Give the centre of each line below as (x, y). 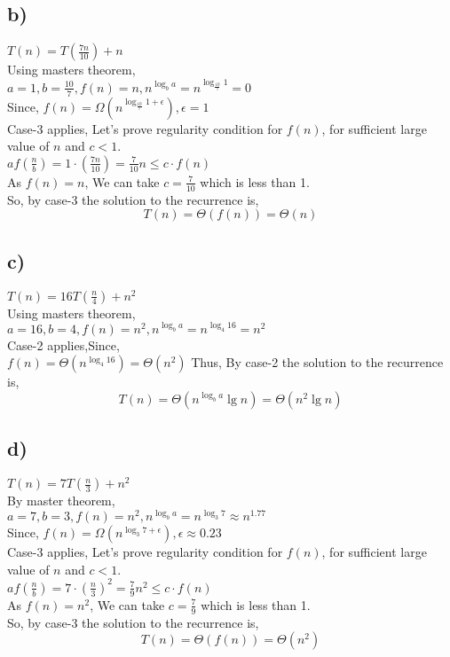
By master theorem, (61, 501)
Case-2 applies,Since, (63, 344)
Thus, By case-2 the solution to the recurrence (317, 362)
